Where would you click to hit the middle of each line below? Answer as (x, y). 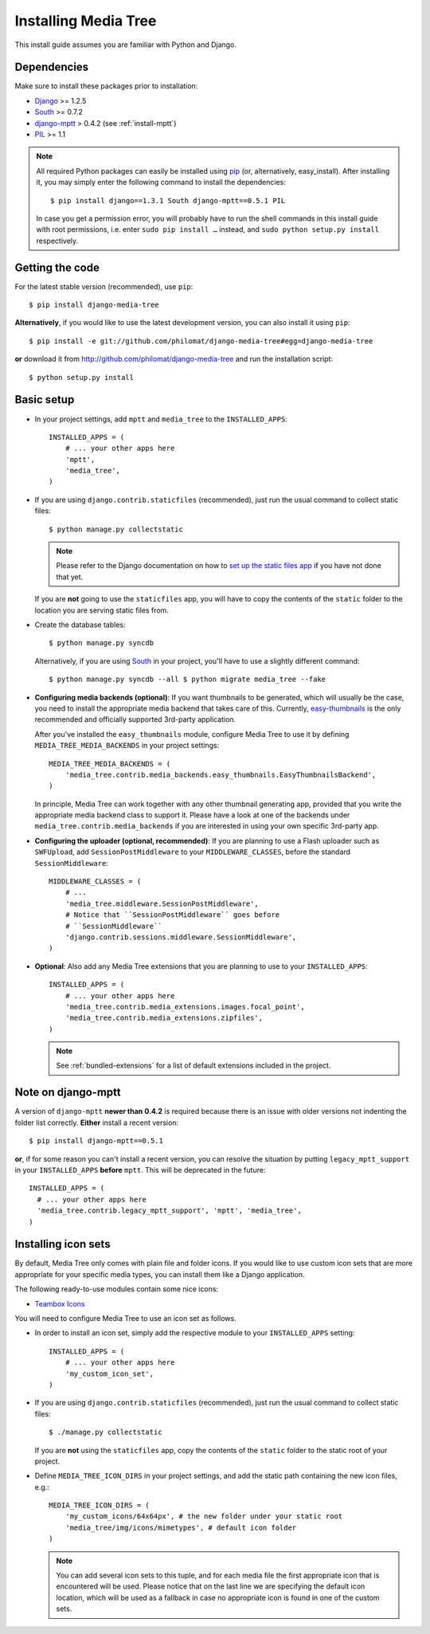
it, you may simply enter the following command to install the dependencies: (161, 182)
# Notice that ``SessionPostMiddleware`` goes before (172, 915)
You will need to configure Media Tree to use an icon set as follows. (125, 1318)
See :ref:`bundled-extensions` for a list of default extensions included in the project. (193, 1066)
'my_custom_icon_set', (109, 1373)
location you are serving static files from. (102, 610)
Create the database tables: (80, 625)
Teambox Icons (60, 1303)
